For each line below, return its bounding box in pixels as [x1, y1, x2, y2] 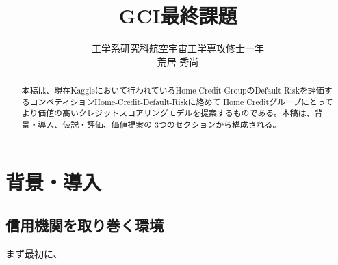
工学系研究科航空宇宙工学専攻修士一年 [92, 41, 264, 55]
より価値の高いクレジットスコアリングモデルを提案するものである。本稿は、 [21, 107, 315, 119]
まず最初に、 [5, 247, 63, 261]
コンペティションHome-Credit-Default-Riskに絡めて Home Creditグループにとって [29, 96, 333, 107]
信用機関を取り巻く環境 [5, 214, 164, 236]
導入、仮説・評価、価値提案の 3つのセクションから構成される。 [38, 119, 281, 130]
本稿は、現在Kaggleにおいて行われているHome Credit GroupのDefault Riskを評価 [21, 85, 324, 96]
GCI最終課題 [118, 1, 237, 29]
